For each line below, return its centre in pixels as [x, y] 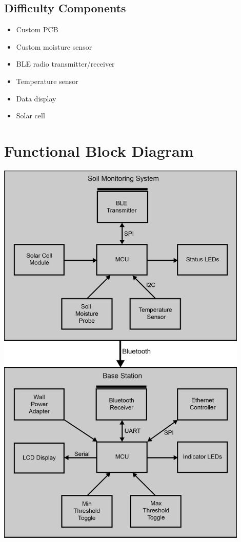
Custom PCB [37, 29]
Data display [36, 98]
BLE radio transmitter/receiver [65, 64]
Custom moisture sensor [54, 46]
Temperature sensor [47, 81]
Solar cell [31, 116]
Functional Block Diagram [99, 150]
